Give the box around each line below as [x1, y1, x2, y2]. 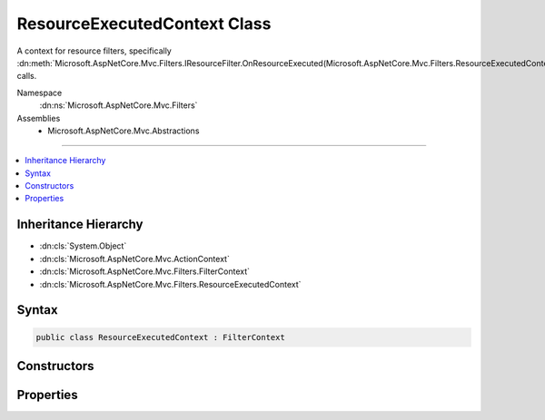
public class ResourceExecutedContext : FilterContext [35, 332, 285, 342]
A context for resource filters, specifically [16, 45, 172, 56]
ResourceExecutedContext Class [16, 14, 272, 34]
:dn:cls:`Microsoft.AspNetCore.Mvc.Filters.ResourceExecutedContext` [39, 278, 302, 289]
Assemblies [16, 112, 61, 123]
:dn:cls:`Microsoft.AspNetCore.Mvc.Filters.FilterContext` [39, 266, 250, 277]
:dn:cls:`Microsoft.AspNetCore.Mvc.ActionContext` [39, 253, 231, 264]
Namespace [16, 87, 63, 98]
